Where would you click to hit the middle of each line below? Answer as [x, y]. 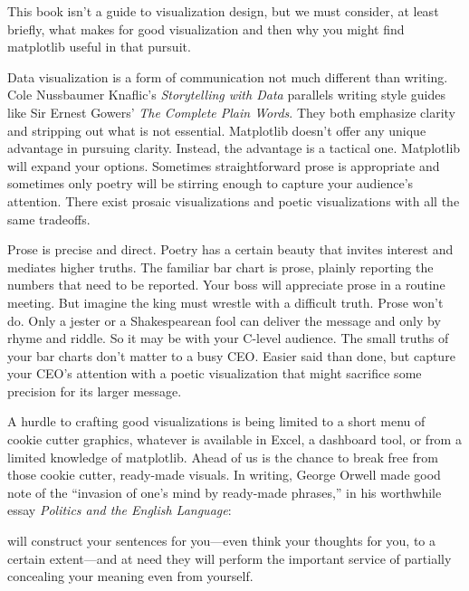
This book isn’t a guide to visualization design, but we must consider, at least [223, 11]
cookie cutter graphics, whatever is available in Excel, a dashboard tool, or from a [234, 439]
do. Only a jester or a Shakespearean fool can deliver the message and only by [224, 320]
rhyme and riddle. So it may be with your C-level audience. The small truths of [228, 338]
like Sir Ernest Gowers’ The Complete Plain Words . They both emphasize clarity [231, 112]
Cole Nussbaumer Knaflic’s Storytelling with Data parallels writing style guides [226, 95]
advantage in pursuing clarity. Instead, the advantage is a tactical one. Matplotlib [234, 148]
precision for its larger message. [95, 391]
